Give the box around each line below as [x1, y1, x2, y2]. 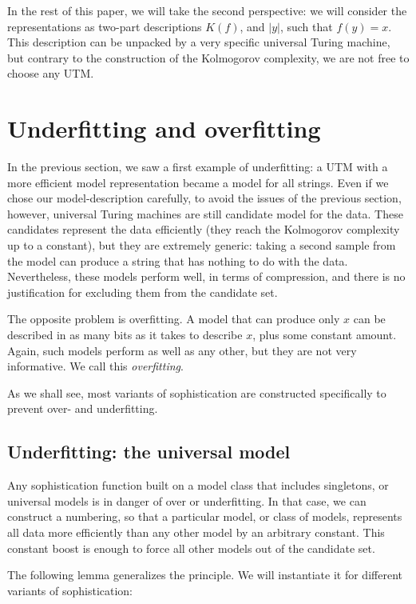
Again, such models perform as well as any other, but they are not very [7, 342, 357, 358]
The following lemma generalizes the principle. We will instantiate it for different [7, 566, 402, 583]
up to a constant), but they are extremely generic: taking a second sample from [7, 237, 396, 254]
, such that [279, 18, 333, 34]
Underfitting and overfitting [7, 112, 321, 145]
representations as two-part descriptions [7, 18, 202, 34]
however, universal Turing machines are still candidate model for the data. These [7, 205, 403, 222]
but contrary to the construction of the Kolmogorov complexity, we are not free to [7, 49, 410, 66]
